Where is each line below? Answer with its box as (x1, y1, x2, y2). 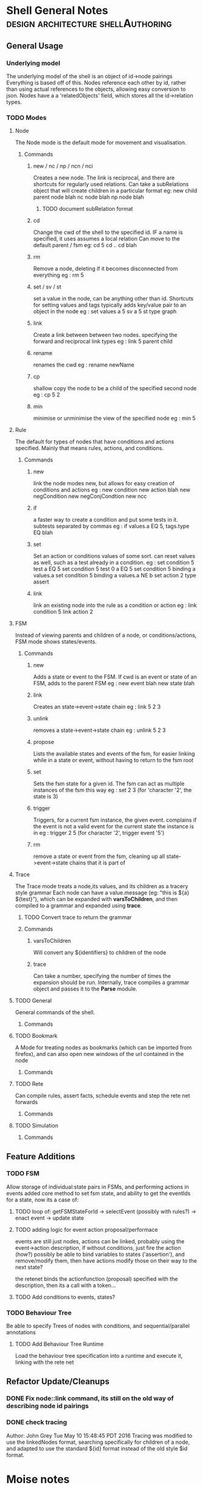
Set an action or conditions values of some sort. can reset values (33, 553, 196, 560)
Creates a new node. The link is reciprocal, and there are (33, 174, 175, 182)
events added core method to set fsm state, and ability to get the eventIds (6, 1189, 191, 1197)
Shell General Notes (6, 4, 108, 18)
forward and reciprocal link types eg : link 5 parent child (33, 337, 173, 345)
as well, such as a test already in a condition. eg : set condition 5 (33, 559, 195, 566)
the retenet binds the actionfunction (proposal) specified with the (15, 1275, 178, 1282)
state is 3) (33, 793, 59, 800)
